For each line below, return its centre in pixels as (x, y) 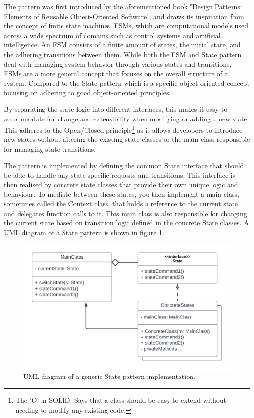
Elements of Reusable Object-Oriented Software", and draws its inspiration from (124, 16)
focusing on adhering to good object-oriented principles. (87, 92)
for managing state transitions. (50, 149)
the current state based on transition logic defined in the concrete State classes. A (127, 223)
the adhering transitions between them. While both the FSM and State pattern (123, 54)
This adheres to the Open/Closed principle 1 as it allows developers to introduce (123, 129)
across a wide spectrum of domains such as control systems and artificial (112, 35)
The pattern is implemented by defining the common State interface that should (124, 165)
